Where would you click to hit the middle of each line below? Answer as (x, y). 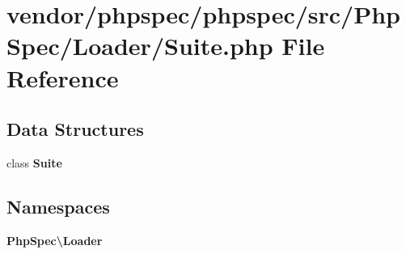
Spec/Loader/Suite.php (140, 46)
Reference (63, 77)
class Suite (34, 162)
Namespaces (58, 206)
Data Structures (75, 129)
